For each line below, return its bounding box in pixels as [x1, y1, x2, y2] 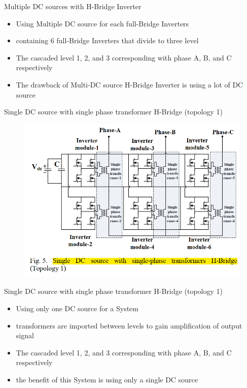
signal [16, 330, 34, 341]
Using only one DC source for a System [16, 303, 139, 313]
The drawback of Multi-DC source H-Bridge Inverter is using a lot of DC [16, 79, 243, 89]
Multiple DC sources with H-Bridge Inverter [4, 1, 142, 11]
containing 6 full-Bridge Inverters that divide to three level [16, 35, 199, 46]
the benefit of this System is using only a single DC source [16, 374, 198, 384]
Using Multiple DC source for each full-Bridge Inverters [16, 18, 189, 28]
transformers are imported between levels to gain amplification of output [16, 320, 242, 331]
